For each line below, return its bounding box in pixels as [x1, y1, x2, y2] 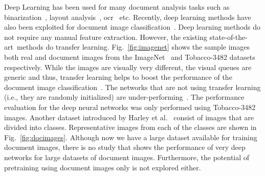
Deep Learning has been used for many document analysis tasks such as [4, 2, 230, 12]
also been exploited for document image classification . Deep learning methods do [4, 21, 261, 32]
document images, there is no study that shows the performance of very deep [4, 142, 246, 152]
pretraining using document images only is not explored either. [4, 162, 201, 172]
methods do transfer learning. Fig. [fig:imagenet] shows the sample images [16, 41, 250, 52]
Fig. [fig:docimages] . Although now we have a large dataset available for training [4, 131, 257, 142]
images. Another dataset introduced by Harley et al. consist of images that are [4, 112, 254, 122]
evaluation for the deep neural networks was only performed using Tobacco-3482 [4, 101, 256, 112]
